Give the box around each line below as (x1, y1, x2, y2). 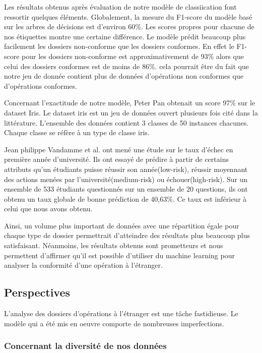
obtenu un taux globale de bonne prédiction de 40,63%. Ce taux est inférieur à (4, 193, 247, 204)
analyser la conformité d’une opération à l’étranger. (4, 260, 163, 270)
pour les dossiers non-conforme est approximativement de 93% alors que (22, 50, 244, 61)
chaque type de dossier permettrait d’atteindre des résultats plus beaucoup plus (4, 230, 250, 241)
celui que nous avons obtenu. (4, 203, 93, 214)
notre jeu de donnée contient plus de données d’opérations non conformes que (4, 71, 243, 81)
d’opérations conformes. (4, 80, 77, 91)
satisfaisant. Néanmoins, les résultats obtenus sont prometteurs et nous (4, 240, 223, 251)
